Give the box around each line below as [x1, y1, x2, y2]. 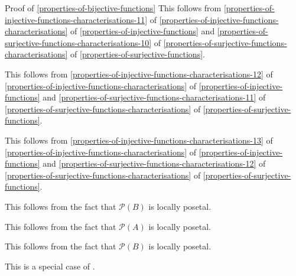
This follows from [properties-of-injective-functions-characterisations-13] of [5, 134, 273, 146]
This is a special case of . [5, 259, 95, 272]
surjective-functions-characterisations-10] [5, 36, 152, 48]
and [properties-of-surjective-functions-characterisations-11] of [43, 91, 266, 103]
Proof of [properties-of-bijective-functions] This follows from [5, 2, 222, 14]
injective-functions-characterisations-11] [5, 13, 148, 25]
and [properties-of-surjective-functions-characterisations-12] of [43, 157, 266, 170]
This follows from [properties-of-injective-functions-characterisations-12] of [5, 67, 273, 80]
